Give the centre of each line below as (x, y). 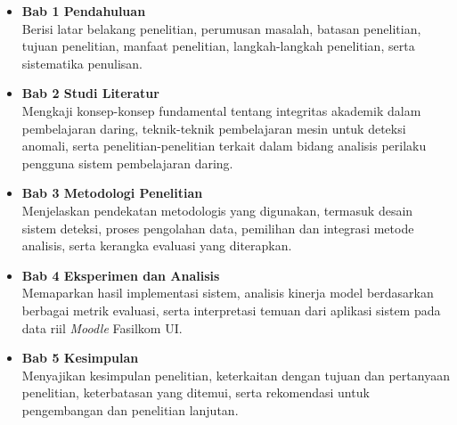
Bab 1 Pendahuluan (84, 11)
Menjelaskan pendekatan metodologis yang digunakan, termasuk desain (217, 210)
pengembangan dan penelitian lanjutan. (130, 409)
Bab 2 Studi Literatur (90, 93)
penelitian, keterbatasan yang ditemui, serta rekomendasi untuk (196, 392)
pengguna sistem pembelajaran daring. (127, 163)
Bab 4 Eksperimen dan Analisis (121, 275)
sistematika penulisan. (82, 63)
